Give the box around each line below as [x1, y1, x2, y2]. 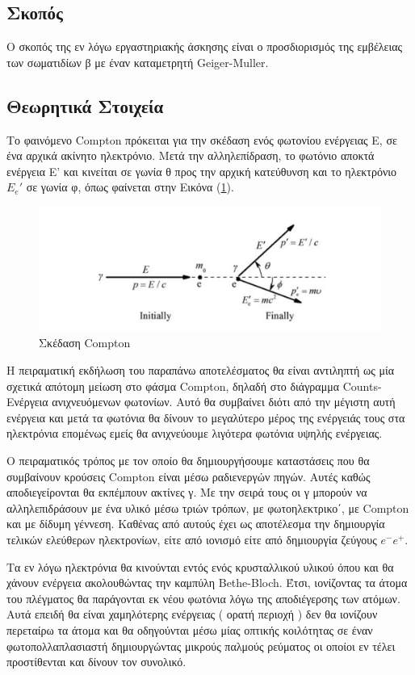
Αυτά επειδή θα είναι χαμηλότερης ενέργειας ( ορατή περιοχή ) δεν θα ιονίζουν [6, 606, 378, 623]
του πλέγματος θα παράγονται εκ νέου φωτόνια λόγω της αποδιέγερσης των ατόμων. [6, 589, 400, 606]
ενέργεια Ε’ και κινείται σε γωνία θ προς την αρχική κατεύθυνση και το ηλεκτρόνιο [6, 162, 397, 179]
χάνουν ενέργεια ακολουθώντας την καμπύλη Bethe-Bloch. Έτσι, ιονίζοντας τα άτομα [6, 574, 408, 591]
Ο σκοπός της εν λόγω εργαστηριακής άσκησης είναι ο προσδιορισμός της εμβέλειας [6, 38, 403, 55]
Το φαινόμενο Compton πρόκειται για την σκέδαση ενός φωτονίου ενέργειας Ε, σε [6, 131, 397, 148]
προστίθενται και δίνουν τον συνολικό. [6, 653, 187, 670]
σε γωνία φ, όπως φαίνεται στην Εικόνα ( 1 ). [26, 178, 234, 195]
